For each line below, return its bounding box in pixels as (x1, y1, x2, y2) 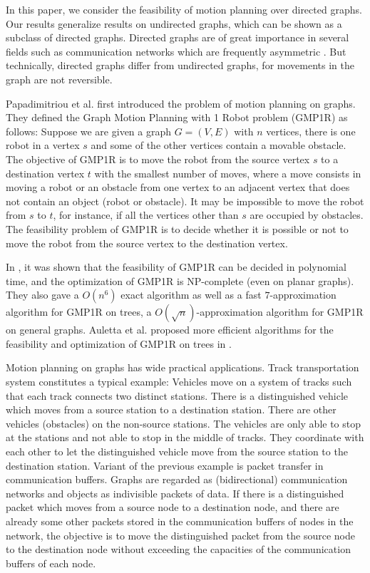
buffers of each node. (6, 555, 96, 570)
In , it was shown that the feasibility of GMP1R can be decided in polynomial (6, 259, 346, 274)
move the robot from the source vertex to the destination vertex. (6, 235, 288, 250)
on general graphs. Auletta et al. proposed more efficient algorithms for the (6, 322, 334, 337)
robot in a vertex (6, 138, 80, 153)
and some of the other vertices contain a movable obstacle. (91, 138, 346, 153)
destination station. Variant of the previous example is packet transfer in (6, 458, 324, 473)
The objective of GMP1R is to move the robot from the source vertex (6, 151, 310, 166)
